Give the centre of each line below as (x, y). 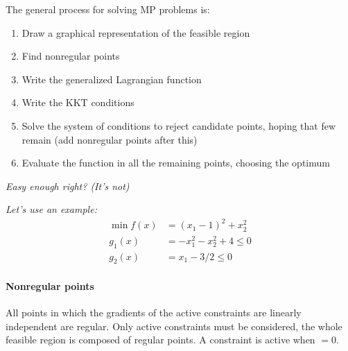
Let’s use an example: (51, 209)
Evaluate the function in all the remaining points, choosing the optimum (176, 163)
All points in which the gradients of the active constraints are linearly (154, 313)
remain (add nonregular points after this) (110, 139)
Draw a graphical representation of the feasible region (136, 32)
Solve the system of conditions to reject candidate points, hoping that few (179, 125)
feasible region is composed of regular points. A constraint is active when (160, 340)
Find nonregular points (71, 56)
